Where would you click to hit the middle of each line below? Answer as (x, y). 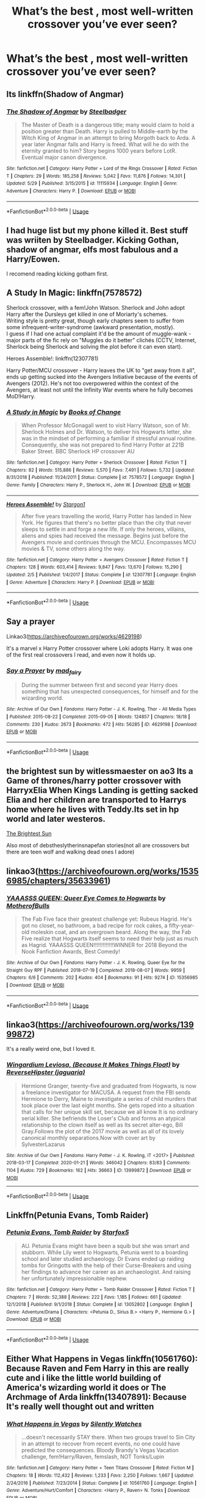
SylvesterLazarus (43, 1144)
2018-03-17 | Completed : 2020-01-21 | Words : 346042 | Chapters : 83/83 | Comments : (99, 1163)
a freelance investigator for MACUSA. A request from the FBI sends (106, 1092)
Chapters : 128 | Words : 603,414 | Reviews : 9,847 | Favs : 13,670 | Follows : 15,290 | (94, 567)
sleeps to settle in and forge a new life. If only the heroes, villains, (103, 529)
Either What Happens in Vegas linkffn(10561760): (102, 1359)
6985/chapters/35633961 (57, 881)
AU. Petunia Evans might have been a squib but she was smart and (105, 1246)
